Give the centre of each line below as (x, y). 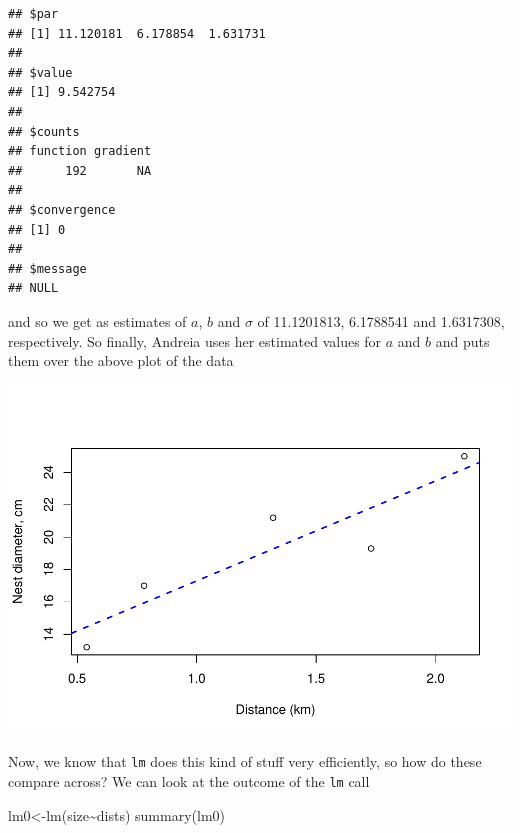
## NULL (33, 288)
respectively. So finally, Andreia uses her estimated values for (195, 340)
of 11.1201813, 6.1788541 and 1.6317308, (381, 320)
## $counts (44, 131)
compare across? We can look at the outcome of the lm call (189, 780)
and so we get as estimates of (97, 320)
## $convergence (62, 209)
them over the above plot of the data (121, 360)
